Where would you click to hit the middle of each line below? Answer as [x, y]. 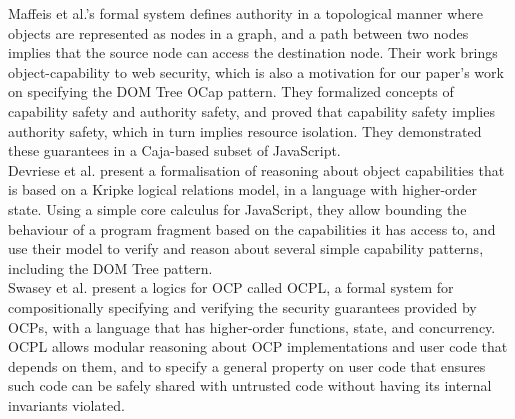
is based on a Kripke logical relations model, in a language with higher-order [243, 189]
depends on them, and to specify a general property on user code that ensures [247, 365]
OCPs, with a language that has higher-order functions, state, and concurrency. [252, 326]
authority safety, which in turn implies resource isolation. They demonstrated [245, 130]
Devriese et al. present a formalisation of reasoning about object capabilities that [256, 169]
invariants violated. [66, 404]
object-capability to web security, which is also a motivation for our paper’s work [256, 71]
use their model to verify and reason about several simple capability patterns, [246, 248]
